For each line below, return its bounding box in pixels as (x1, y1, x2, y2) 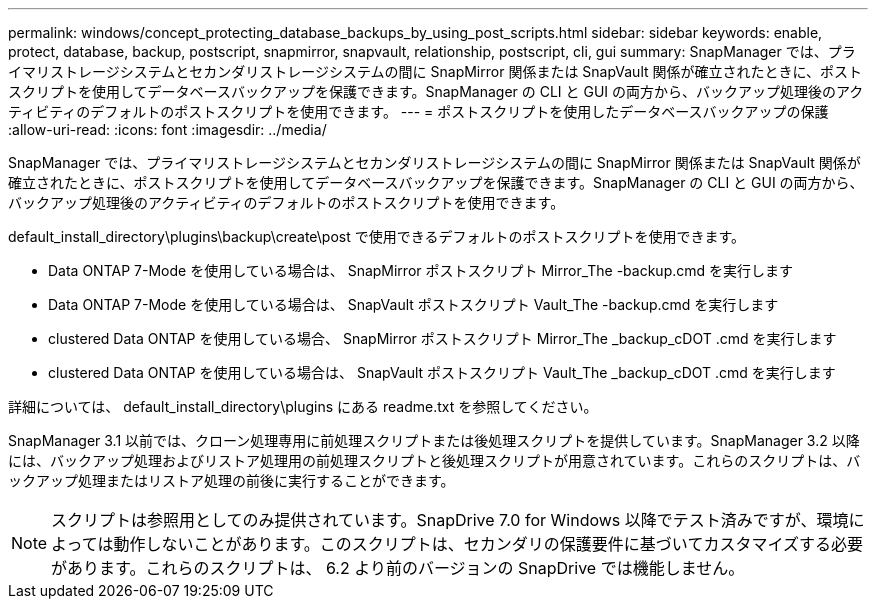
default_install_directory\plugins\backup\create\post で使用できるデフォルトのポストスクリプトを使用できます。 (8, 228, 746, 245)
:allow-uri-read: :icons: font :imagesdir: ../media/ (8, 121, 327, 138)
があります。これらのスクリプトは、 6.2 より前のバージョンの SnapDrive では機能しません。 (51, 558, 745, 578)
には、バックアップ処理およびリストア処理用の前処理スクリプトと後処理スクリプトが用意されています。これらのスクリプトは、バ (8, 452, 861, 469)
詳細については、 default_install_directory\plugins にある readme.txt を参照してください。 (8, 398, 598, 415)
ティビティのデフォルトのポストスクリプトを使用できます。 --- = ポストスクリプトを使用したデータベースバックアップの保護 (8, 103, 829, 120)
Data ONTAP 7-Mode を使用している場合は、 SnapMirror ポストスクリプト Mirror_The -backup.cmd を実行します (48, 262, 794, 279)
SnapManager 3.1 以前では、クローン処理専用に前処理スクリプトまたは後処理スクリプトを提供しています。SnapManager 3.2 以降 (8, 432, 860, 449)
